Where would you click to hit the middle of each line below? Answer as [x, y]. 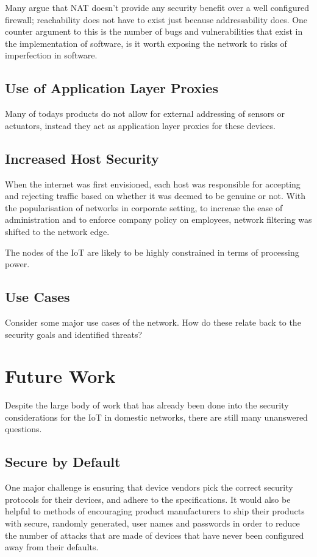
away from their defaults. [52, 547]
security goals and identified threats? [74, 334]
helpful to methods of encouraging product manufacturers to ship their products [155, 511]
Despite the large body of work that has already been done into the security [147, 405]
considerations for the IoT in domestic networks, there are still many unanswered [156, 417]
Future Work [60, 376]
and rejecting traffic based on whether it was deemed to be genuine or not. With [155, 196]
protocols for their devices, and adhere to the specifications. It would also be [148, 499]
